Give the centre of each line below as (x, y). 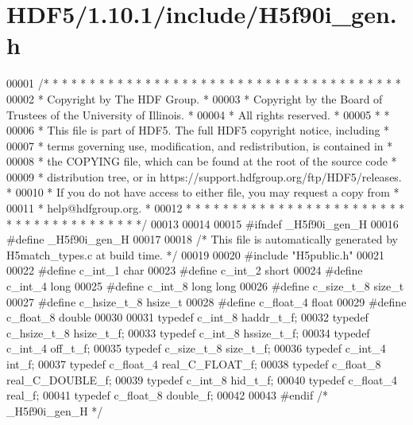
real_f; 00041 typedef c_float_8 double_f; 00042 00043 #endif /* (167, 395)
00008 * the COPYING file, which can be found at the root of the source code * (202, 161)
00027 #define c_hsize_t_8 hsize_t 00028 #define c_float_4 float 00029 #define (206, 301)
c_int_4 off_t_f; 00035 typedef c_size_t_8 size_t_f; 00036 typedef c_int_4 (196, 348)
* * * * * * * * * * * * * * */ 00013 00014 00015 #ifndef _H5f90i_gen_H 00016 (203, 223)
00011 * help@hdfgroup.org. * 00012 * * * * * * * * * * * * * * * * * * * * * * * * (206, 208)
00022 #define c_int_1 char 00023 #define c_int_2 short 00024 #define (185, 270)
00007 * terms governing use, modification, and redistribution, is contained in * (200, 145)
